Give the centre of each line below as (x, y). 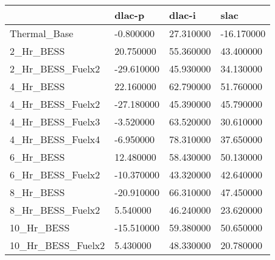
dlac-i (183, 15)
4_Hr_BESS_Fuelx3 (55, 121)
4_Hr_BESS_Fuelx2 (55, 104)
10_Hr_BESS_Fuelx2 (57, 245)
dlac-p (130, 15)
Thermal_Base (42, 33)
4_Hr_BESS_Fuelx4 (55, 139)
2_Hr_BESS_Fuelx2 (55, 69)
